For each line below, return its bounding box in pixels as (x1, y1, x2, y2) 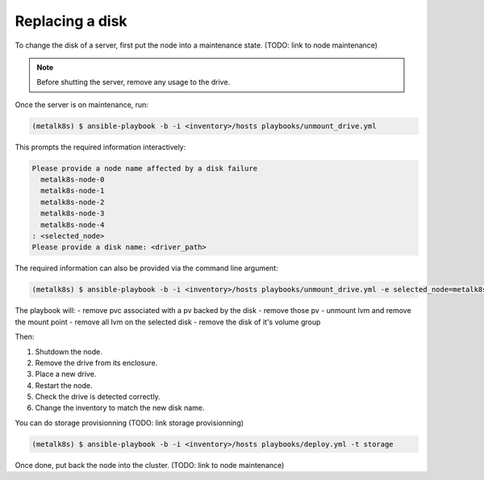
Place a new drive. (35, 369, 97, 379)
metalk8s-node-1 (40, 186, 105, 195)
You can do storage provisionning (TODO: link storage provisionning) (15, 418, 244, 428)
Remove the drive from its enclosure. (35, 357, 158, 367)
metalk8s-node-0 (40, 175, 105, 185)
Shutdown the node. (35, 347, 102, 357)
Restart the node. (35, 380, 93, 390)
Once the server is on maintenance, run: (15, 99, 149, 109)
